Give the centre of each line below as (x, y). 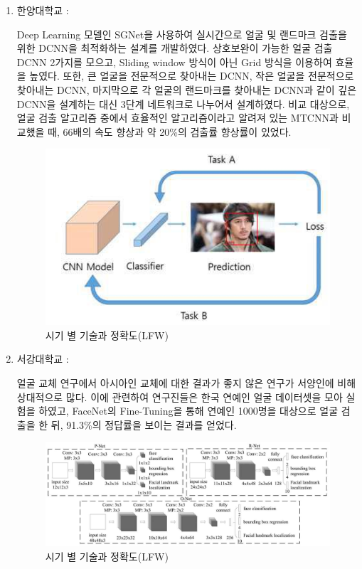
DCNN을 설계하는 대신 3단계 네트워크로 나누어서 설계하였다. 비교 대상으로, (183, 103)
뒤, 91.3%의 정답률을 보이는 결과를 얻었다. (144, 424)
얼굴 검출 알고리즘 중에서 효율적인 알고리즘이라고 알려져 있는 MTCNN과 (177, 118)
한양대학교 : (43, 10)
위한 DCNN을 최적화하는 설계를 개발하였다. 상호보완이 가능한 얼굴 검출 (175, 48)
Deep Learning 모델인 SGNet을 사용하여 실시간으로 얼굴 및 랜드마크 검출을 (182, 34)
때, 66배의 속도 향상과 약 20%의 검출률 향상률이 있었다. (170, 131)
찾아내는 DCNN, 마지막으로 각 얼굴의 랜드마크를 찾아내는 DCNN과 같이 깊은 (187, 89)
